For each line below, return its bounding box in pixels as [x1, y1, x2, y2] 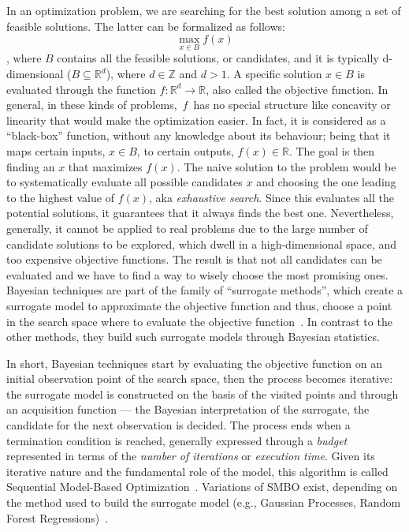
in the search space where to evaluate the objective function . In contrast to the [6, 313, 392, 329]
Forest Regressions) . [6, 509, 109, 526]
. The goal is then [288, 142, 375, 159]
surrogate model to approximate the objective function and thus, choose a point [6, 297, 392, 313]
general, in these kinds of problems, [6, 96, 177, 113]
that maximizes [68, 158, 143, 174]
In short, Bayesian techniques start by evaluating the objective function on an [6, 354, 382, 371]
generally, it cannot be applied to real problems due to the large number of [6, 219, 368, 236]
